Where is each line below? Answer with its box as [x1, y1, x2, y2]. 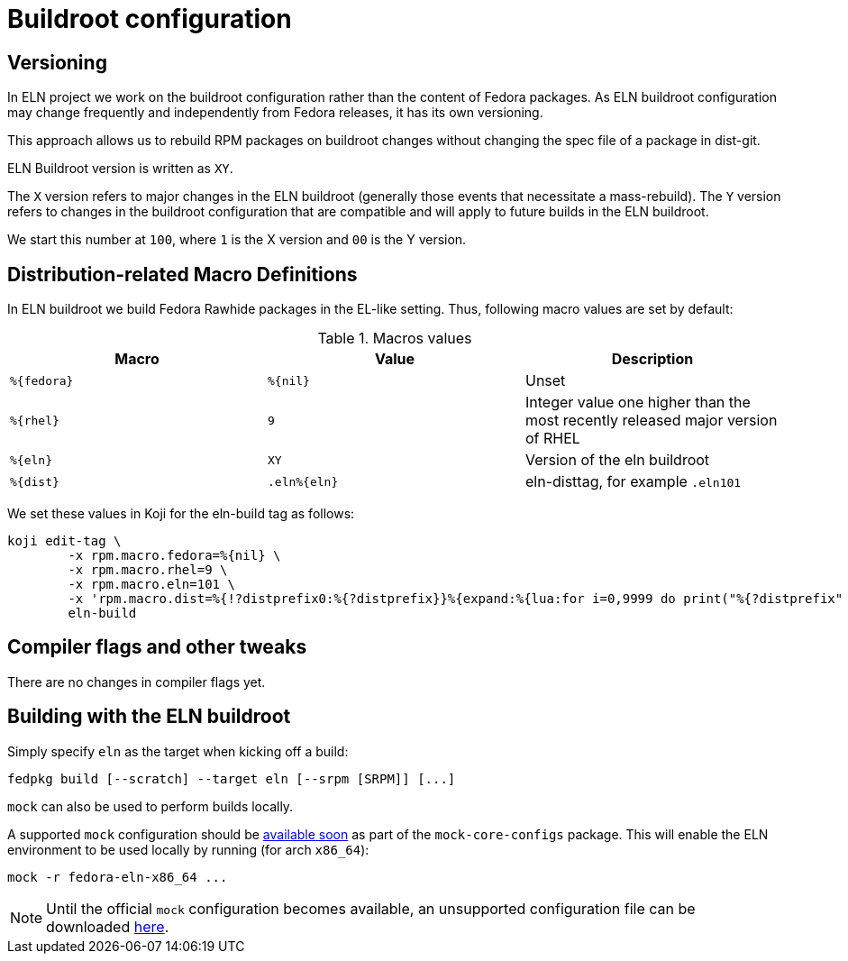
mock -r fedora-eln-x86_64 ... [7, 869, 228, 884]
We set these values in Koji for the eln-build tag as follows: [7, 506, 355, 522]
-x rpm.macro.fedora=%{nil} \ [68, 548, 281, 563]
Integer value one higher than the [524, 393, 751, 412]
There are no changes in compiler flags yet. [7, 673, 266, 690]
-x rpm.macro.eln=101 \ [68, 577, 235, 592]
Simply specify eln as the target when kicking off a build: [7, 743, 349, 759]
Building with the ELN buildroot [7, 705, 291, 728]
